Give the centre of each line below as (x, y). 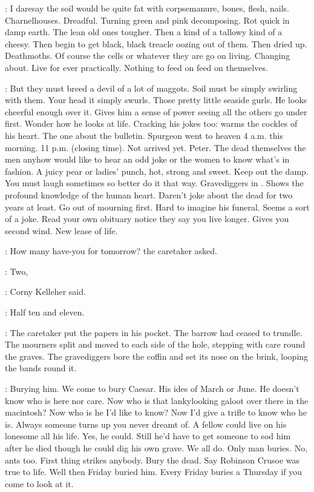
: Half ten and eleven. (45, 312)
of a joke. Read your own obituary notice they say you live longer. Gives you (147, 219)
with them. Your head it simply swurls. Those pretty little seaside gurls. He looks (156, 100)
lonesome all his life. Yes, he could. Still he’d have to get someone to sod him (148, 436)
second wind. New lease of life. (61, 230)
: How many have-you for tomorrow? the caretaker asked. (111, 251)
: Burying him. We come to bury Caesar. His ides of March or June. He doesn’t (152, 389)
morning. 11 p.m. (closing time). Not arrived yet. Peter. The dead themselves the (155, 147)
